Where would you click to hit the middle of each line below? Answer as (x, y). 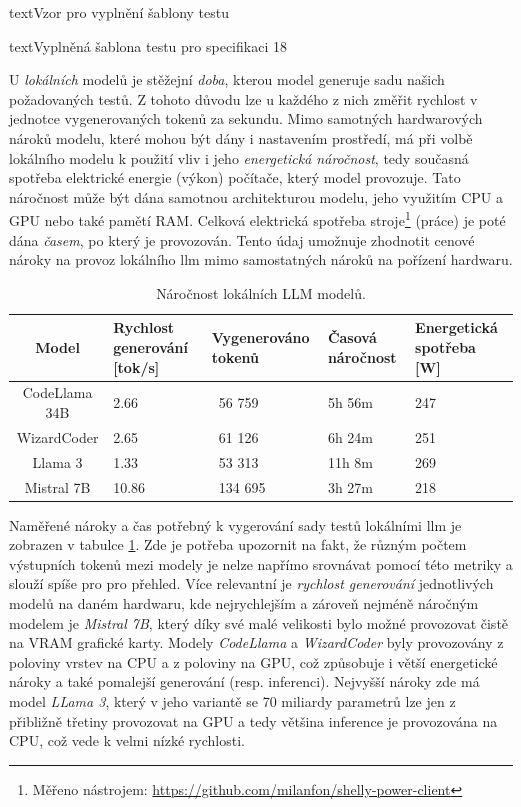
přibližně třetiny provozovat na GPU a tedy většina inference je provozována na (253, 720)
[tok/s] (136, 366)
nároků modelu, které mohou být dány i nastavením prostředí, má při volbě (241, 137)
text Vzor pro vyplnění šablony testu (119, 12)
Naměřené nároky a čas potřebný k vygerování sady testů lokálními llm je (235, 524)
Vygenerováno (260, 337)
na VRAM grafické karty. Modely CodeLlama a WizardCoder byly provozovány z (256, 642)
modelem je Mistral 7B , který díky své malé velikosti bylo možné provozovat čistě (259, 622)
